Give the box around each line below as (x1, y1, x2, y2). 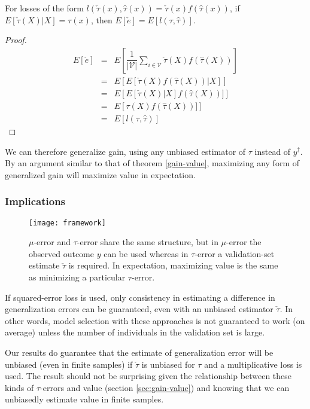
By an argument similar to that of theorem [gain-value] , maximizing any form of (5, 157, 299, 169)
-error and (34, 236, 71, 248)
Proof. (5, 33, 27, 46)
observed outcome (29, 247, 94, 260)
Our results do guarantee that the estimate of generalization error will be (5, 346, 273, 358)
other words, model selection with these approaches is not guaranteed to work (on (5, 314, 305, 326)
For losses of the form (5, 2, 84, 14)
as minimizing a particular (29, 270, 126, 283)
